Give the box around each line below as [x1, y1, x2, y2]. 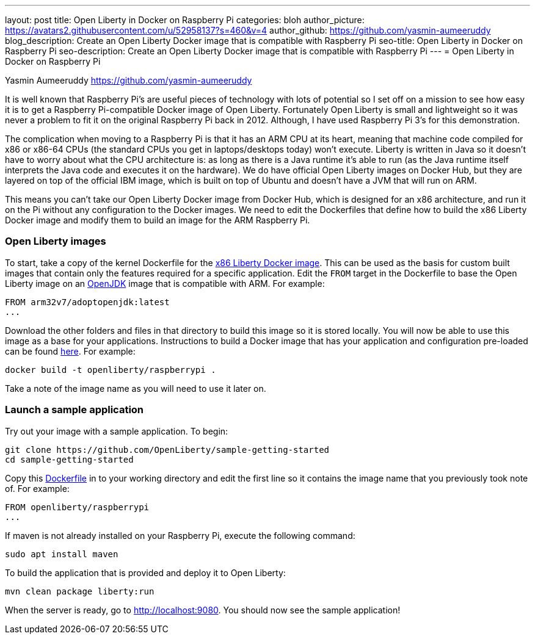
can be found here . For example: [5, 345, 136, 356]
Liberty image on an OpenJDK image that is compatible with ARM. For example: [5, 278, 325, 289]
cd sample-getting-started [5, 454, 134, 464]
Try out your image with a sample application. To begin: [5, 425, 228, 436]
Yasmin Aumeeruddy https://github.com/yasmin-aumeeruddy [5, 75, 252, 85]
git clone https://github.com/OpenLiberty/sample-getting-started [5, 444, 330, 455]
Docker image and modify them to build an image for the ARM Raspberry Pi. [5, 215, 310, 225]
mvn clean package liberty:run [5, 586, 155, 596]
